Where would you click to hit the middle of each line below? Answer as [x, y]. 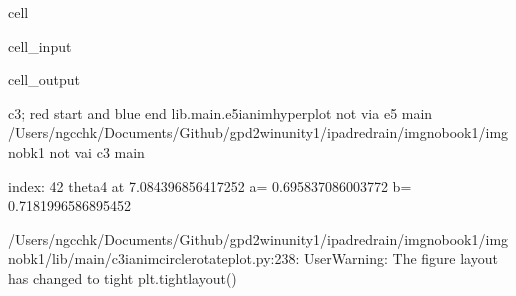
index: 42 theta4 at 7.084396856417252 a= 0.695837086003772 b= [210, 185]
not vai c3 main [97, 151]
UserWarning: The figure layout [401, 258]
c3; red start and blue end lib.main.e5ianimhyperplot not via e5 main [220, 112]
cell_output [44, 79]
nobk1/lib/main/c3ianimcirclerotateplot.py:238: [154, 258]
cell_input [40, 45]
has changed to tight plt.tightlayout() [122, 277]
